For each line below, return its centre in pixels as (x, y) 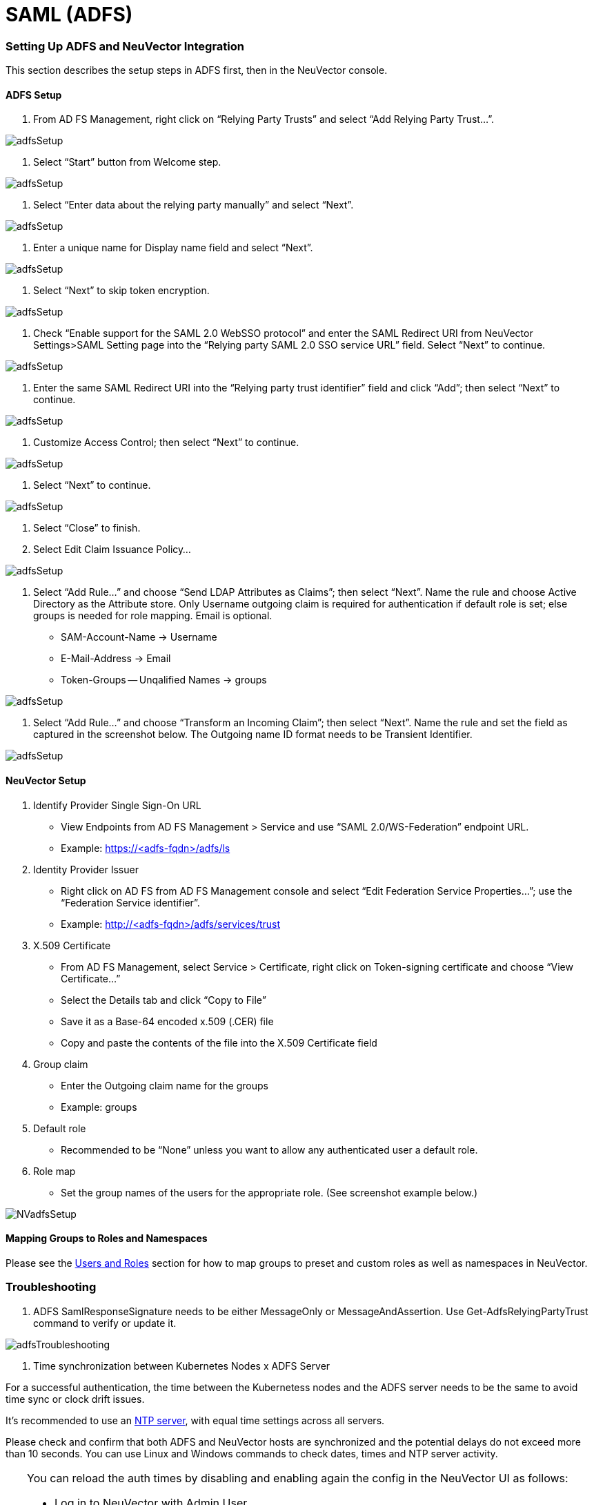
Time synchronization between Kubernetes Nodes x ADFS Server (182, 1366)
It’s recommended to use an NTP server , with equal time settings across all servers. (195, 1420)
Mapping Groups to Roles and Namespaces (107, 1239)
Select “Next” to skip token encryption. (121, 291)
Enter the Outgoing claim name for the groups (165, 1085)
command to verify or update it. (105, 1323)
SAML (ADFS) (69, 14)
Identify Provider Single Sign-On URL (117, 805)
